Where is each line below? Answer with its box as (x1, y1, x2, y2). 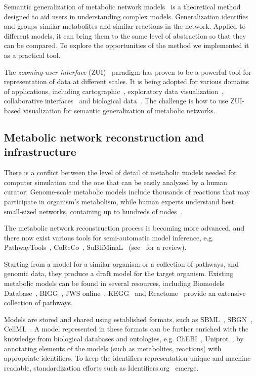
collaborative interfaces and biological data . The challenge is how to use (4, 95, 228, 106)
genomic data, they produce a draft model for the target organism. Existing (4, 268, 234, 279)
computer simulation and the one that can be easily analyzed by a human (4, 177, 227, 187)
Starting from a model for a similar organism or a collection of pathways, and (4, 258, 239, 269)
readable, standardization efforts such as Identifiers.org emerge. (4, 362, 199, 373)
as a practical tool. (4, 49, 61, 60)
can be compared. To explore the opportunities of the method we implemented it (4, 40, 249, 50)
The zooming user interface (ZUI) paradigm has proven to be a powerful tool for (4, 66, 252, 77)
